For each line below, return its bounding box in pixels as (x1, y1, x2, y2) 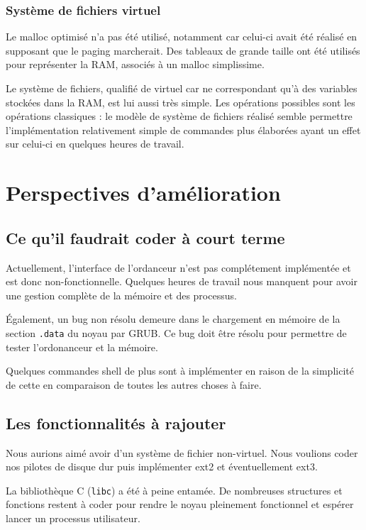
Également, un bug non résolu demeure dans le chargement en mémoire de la (6, 311, 340, 326)
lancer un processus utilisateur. (6, 511, 140, 525)
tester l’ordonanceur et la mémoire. (6, 339, 158, 354)
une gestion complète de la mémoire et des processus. (6, 287, 237, 302)
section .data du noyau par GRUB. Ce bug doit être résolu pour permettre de (6, 325, 347, 340)
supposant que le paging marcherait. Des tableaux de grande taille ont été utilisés (6, 43, 360, 57)
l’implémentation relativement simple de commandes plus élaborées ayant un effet (6, 122, 361, 137)
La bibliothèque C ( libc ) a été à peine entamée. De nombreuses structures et (6, 482, 343, 497)
